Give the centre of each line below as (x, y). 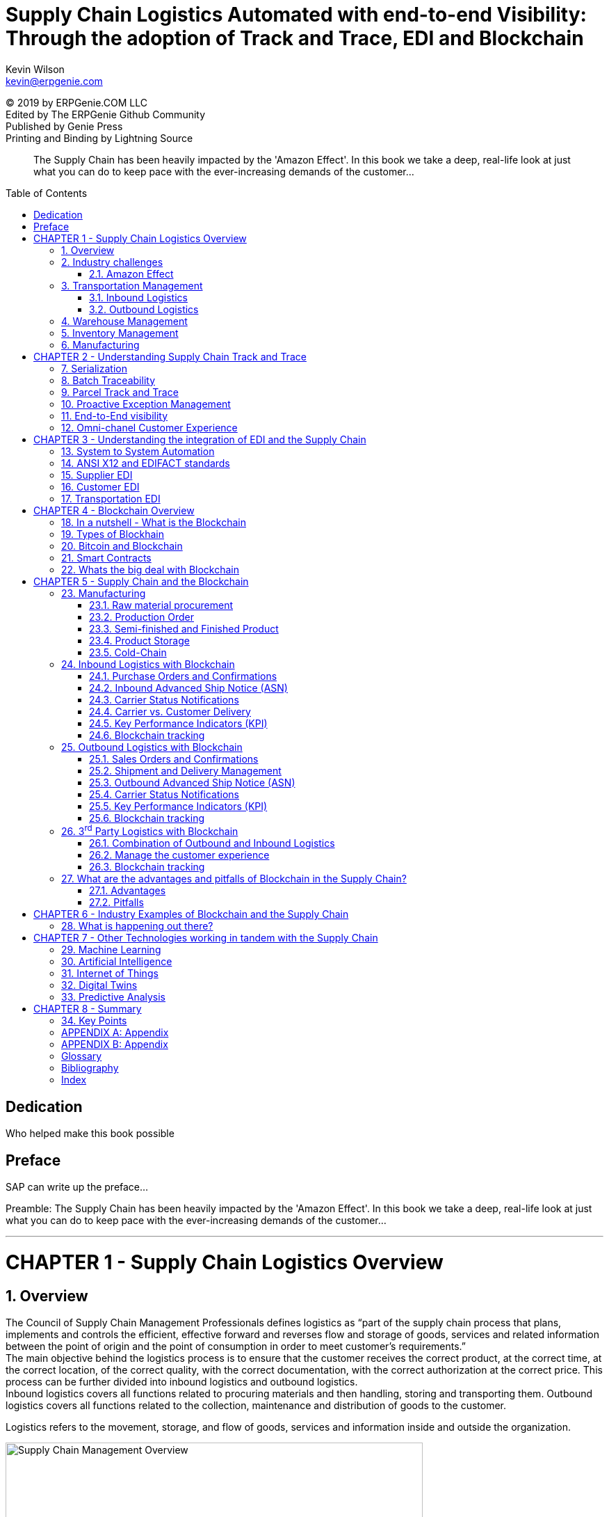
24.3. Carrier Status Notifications (164, 699)
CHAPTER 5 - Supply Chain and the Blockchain (141, 581)
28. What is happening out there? (137, 926)
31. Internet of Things (110, 974)
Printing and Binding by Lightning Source (99, 138)
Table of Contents (47, 193)
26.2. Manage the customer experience (179, 855)
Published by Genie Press (64, 126)
